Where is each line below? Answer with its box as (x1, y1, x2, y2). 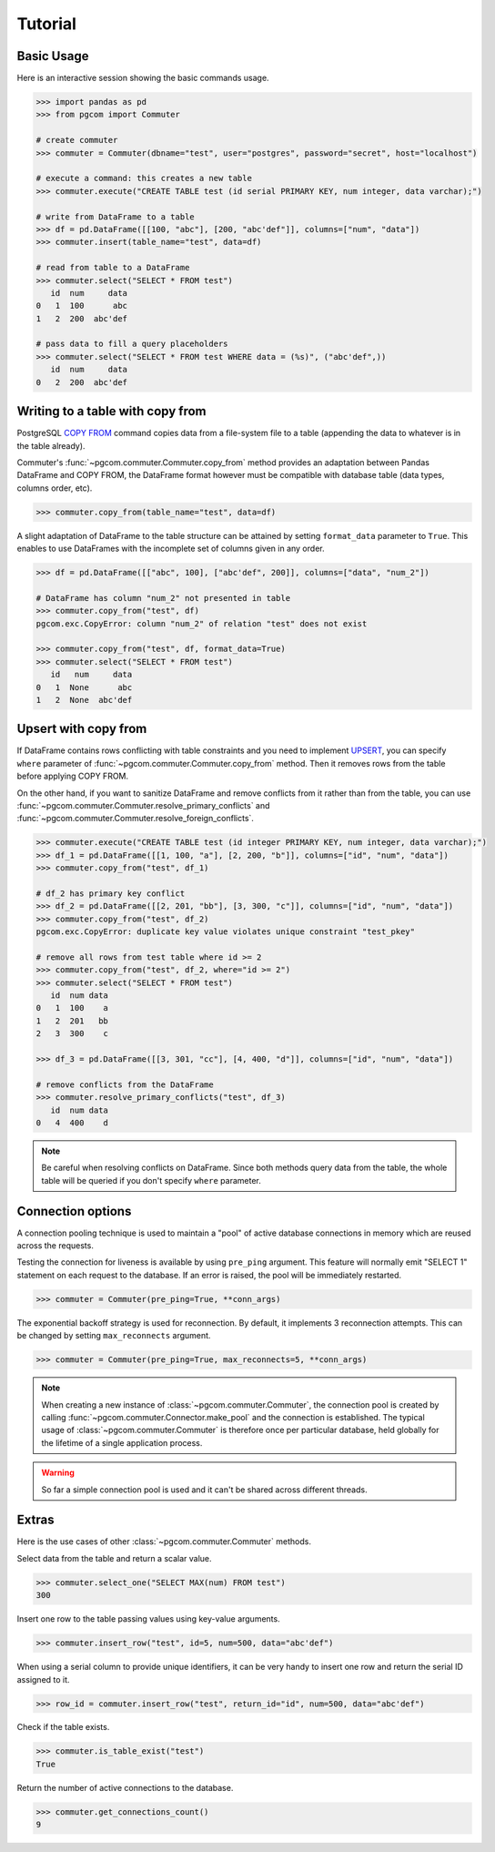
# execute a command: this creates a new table (35, 173, 252, 184)
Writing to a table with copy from (16, 403, 207, 419)
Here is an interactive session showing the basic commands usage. (16, 73, 269, 84)
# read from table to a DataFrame (35, 262, 190, 273)
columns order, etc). (16, 483, 93, 494)
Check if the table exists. (16, 1722, 110, 1733)
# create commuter (35, 135, 118, 146)
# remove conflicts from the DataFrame (35, 1079, 214, 1090)
